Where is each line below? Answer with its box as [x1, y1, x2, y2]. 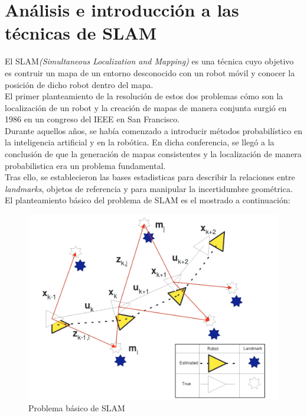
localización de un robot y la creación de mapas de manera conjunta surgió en [5, 101, 287, 113]
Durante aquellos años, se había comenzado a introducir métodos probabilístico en [5, 124, 302, 136]
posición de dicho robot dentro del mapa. [5, 78, 153, 90]
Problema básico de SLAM [28, 402, 125, 414]
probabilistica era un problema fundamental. [5, 159, 166, 171]
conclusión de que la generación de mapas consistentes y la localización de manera [5, 148, 302, 160]
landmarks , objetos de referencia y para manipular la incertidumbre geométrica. [5, 182, 293, 194]
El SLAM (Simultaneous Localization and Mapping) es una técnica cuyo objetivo [5, 55, 294, 67]
